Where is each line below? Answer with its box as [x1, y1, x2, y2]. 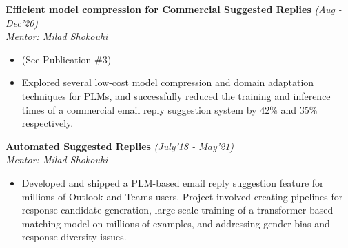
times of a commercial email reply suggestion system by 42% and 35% [21, 102, 318, 116]
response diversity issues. [21, 229, 127, 244]
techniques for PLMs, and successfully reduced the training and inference [21, 88, 331, 103]
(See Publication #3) [21, 52, 112, 66]
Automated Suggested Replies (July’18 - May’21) [6, 138, 234, 153]
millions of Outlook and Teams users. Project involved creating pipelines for [21, 189, 343, 203]
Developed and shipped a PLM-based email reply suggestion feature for [21, 175, 324, 189]
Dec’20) [6, 15, 39, 30]
